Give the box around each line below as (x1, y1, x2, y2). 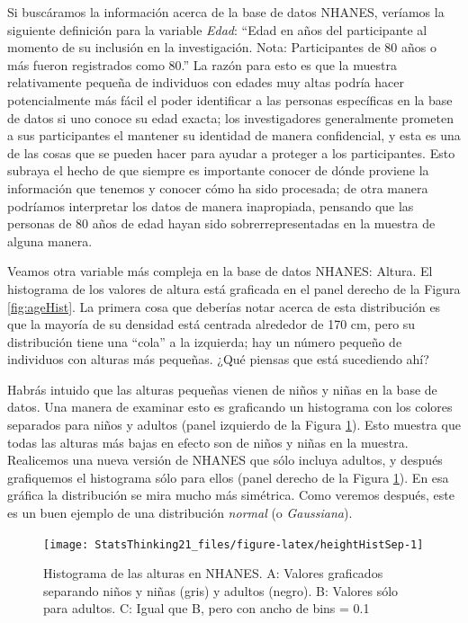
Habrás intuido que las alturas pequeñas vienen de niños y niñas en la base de (7, 379, 437, 398)
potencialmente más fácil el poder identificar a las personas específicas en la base (7, 90, 453, 109)
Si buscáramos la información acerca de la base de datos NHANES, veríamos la (7, 3, 445, 21)
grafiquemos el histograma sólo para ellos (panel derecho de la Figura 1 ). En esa (7, 467, 449, 486)
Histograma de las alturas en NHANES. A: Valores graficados (43, 564, 383, 583)
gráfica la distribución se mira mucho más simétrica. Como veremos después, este (7, 485, 454, 504)
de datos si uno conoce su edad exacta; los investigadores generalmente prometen (7, 108, 454, 127)
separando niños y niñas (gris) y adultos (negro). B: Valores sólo (43, 581, 399, 600)
